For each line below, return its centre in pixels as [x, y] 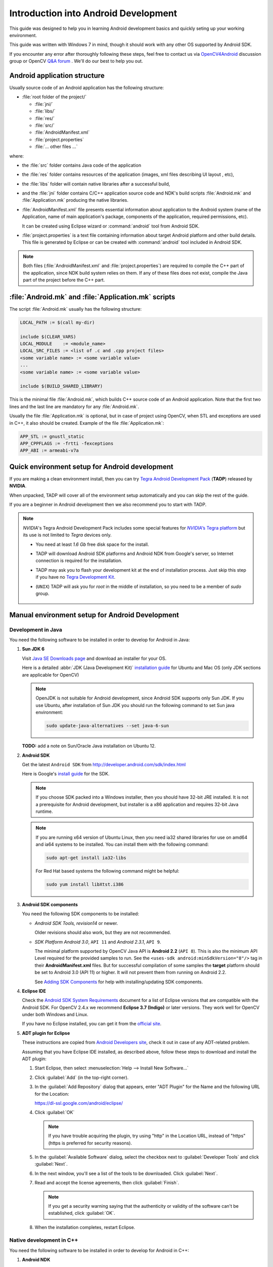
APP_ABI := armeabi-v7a [50, 451]
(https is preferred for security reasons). [90, 1143]
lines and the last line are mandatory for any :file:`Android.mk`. [74, 406]
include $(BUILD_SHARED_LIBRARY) [61, 386]
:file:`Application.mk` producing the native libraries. [75, 200]
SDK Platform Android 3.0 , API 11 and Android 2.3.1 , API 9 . [98, 942]
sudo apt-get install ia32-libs [86, 858]
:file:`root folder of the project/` [54, 97]
